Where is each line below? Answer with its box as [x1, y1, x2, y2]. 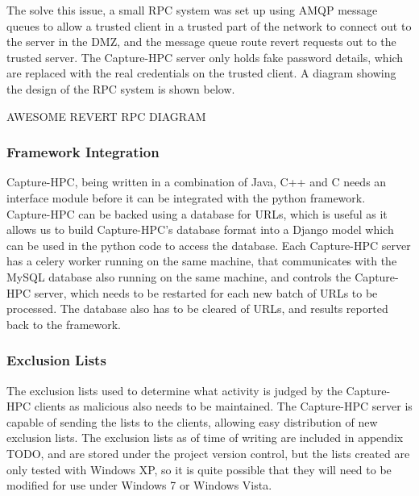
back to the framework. [6, 315, 122, 332]
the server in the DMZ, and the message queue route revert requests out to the [6, 33, 396, 50]
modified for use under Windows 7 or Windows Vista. [6, 477, 272, 494]
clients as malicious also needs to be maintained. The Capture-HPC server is [34, 398, 413, 415]
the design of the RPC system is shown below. [6, 80, 235, 97]
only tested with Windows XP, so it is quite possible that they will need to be [6, 461, 392, 477]
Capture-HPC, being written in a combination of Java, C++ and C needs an [6, 173, 387, 190]
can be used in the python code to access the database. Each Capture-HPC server [6, 236, 411, 253]
